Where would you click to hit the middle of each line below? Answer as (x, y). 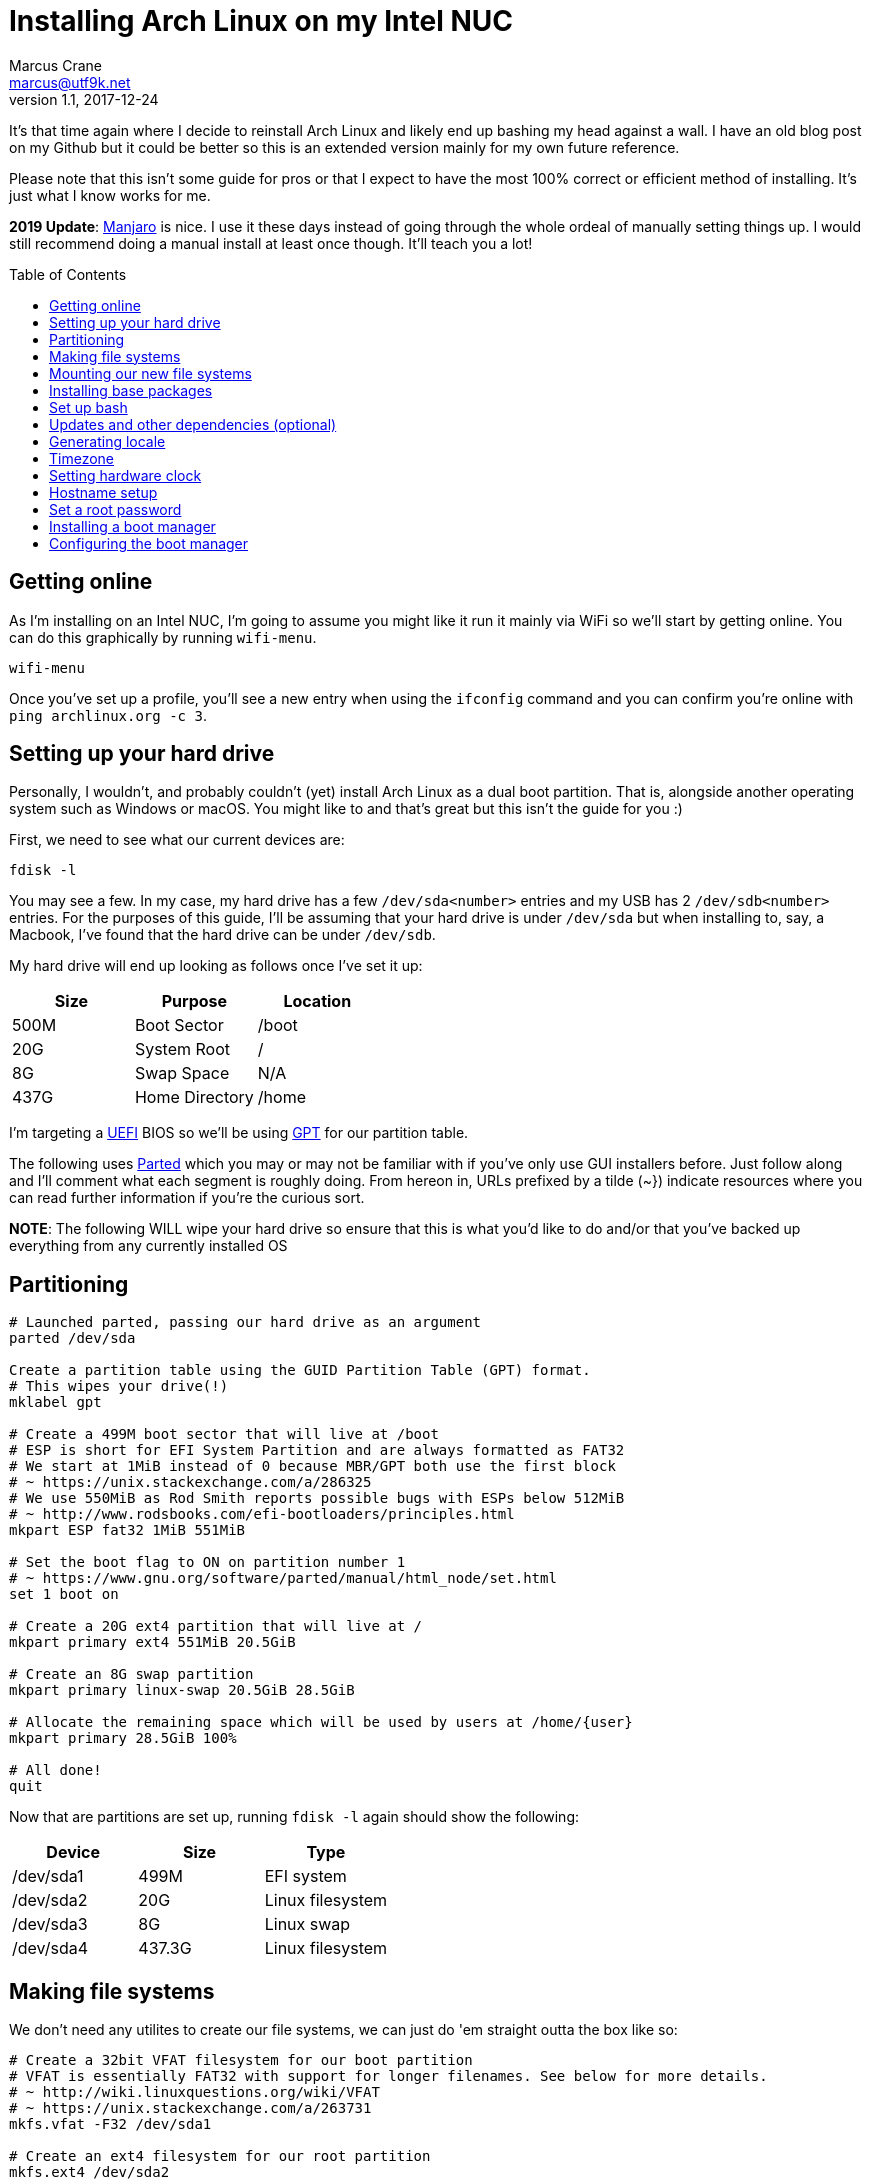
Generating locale (107, 441)
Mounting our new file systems (150, 373)
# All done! (55, 1770)
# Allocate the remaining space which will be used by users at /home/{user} (321, 1722)
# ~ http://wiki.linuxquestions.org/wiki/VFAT (194, 2092)
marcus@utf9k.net (70, 82)
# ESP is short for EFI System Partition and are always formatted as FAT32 (317, 1450)
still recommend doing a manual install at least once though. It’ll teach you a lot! (271, 243)
